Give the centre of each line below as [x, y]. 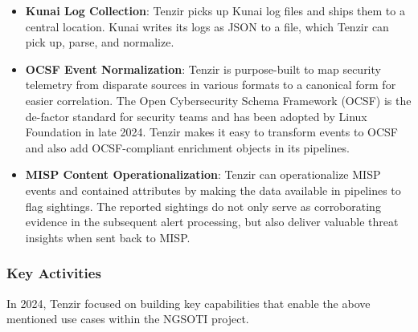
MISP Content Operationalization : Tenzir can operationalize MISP [203, 174]
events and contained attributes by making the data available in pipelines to [213, 190]
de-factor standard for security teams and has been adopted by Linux [196, 116]
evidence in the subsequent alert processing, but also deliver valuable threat [212, 222]
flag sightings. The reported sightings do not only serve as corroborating [203, 206]
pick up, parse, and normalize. [100, 42]
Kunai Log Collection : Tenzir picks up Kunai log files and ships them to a [215, 10]
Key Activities [54, 273]
